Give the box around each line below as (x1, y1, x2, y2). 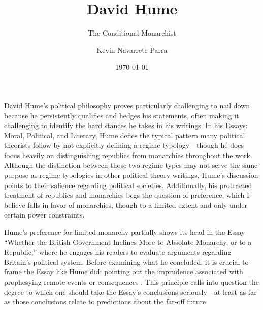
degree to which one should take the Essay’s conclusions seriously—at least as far (4, 286, 257, 297)
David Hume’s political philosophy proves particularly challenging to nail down (4, 100, 250, 110)
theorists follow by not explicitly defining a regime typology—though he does (4, 140, 244, 150)
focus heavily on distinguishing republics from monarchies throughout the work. (4, 149, 252, 160)
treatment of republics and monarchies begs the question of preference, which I (4, 190, 250, 200)
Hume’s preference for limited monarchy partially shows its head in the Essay (4, 227, 245, 237)
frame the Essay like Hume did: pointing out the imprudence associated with (4, 266, 243, 277)
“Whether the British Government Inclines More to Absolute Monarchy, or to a (4, 236, 252, 247)
